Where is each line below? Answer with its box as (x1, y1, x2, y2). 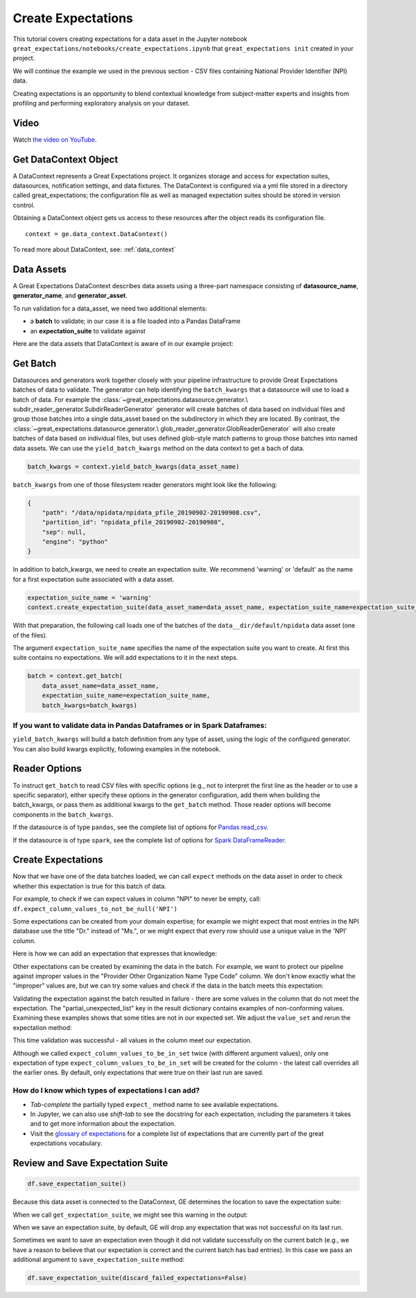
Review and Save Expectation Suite (12, 1157, 168, 1169)
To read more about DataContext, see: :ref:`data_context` (12, 245, 176, 253)
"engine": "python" (42, 538, 109, 546)
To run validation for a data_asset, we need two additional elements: (12, 304, 207, 313)
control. (12, 201, 35, 209)
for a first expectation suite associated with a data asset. (12, 575, 175, 583)
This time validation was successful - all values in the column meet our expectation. (12, 1036, 252, 1045)
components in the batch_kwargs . (12, 810, 114, 819)
